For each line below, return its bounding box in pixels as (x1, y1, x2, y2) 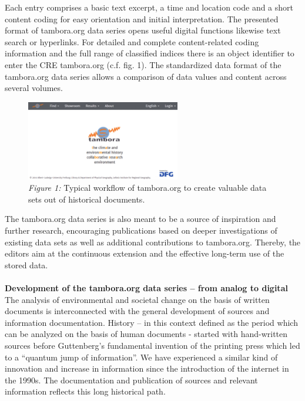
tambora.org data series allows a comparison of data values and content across (5, 70, 287, 82)
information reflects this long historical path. (5, 385, 166, 397)
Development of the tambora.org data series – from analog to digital (5, 282, 288, 294)
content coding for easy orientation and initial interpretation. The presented (5, 12, 279, 25)
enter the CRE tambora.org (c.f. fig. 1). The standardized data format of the (5, 58, 281, 70)
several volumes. (5, 82, 63, 94)
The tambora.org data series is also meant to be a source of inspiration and (5, 213, 276, 225)
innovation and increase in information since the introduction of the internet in (5, 362, 289, 375)
